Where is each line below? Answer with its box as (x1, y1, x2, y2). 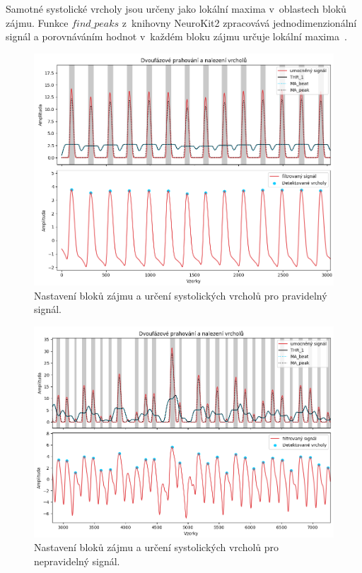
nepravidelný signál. (34, 554, 120, 569)
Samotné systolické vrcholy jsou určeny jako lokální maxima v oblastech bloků (6, 1, 346, 16)
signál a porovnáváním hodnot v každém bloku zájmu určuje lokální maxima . (6, 29, 347, 44)
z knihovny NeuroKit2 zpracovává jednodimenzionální (122, 15, 357, 30)
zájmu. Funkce (6, 15, 69, 30)
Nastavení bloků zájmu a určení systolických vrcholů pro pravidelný (34, 288, 327, 302)
